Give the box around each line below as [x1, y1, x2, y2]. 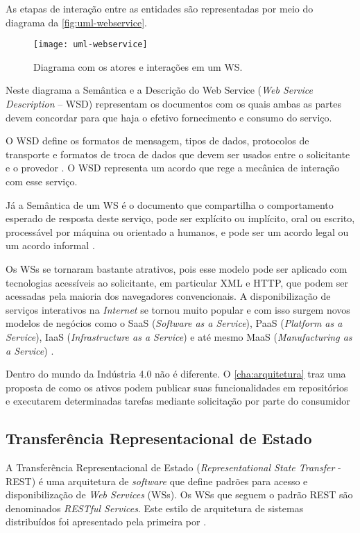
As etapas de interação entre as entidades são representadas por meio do [6, 1, 314, 15]
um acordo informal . [6, 238, 95, 253]
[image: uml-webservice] [33, 40, 148, 50]
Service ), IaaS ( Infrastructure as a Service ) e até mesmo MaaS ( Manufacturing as [6, 329, 352, 344]
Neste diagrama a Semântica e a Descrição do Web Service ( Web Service [6, 83, 313, 97]
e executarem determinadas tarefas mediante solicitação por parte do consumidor [6, 394, 350, 408]
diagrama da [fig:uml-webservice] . [6, 15, 147, 29]
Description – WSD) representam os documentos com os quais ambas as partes [6, 96, 341, 111]
